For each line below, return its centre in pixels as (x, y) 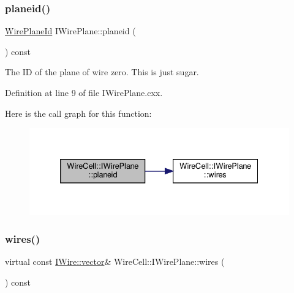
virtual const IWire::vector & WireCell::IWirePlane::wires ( (115, 261)
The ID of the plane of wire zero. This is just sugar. (102, 72)
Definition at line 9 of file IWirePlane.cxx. (84, 92)
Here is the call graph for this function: (78, 113)
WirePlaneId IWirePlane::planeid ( (70, 31)
